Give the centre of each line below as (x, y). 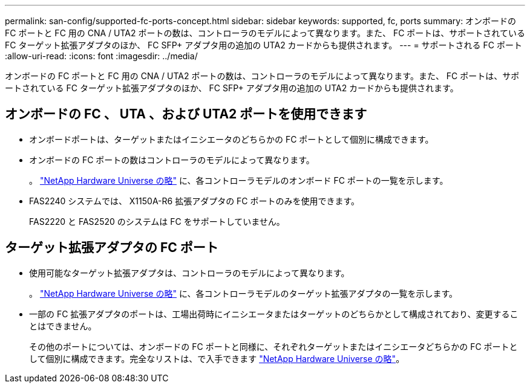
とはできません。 (63, 326)
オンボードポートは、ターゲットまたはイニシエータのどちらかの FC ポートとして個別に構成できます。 (231, 139)
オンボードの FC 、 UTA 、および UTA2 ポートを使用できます (186, 114)
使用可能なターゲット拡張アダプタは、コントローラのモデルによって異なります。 (189, 273)
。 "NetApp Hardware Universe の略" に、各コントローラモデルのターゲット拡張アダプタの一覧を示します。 (244, 293)
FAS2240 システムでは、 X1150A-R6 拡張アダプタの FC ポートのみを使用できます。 (195, 201)
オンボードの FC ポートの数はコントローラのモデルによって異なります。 (172, 160)
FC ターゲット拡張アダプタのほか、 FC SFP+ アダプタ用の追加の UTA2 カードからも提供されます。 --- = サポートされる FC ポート (263, 45)
